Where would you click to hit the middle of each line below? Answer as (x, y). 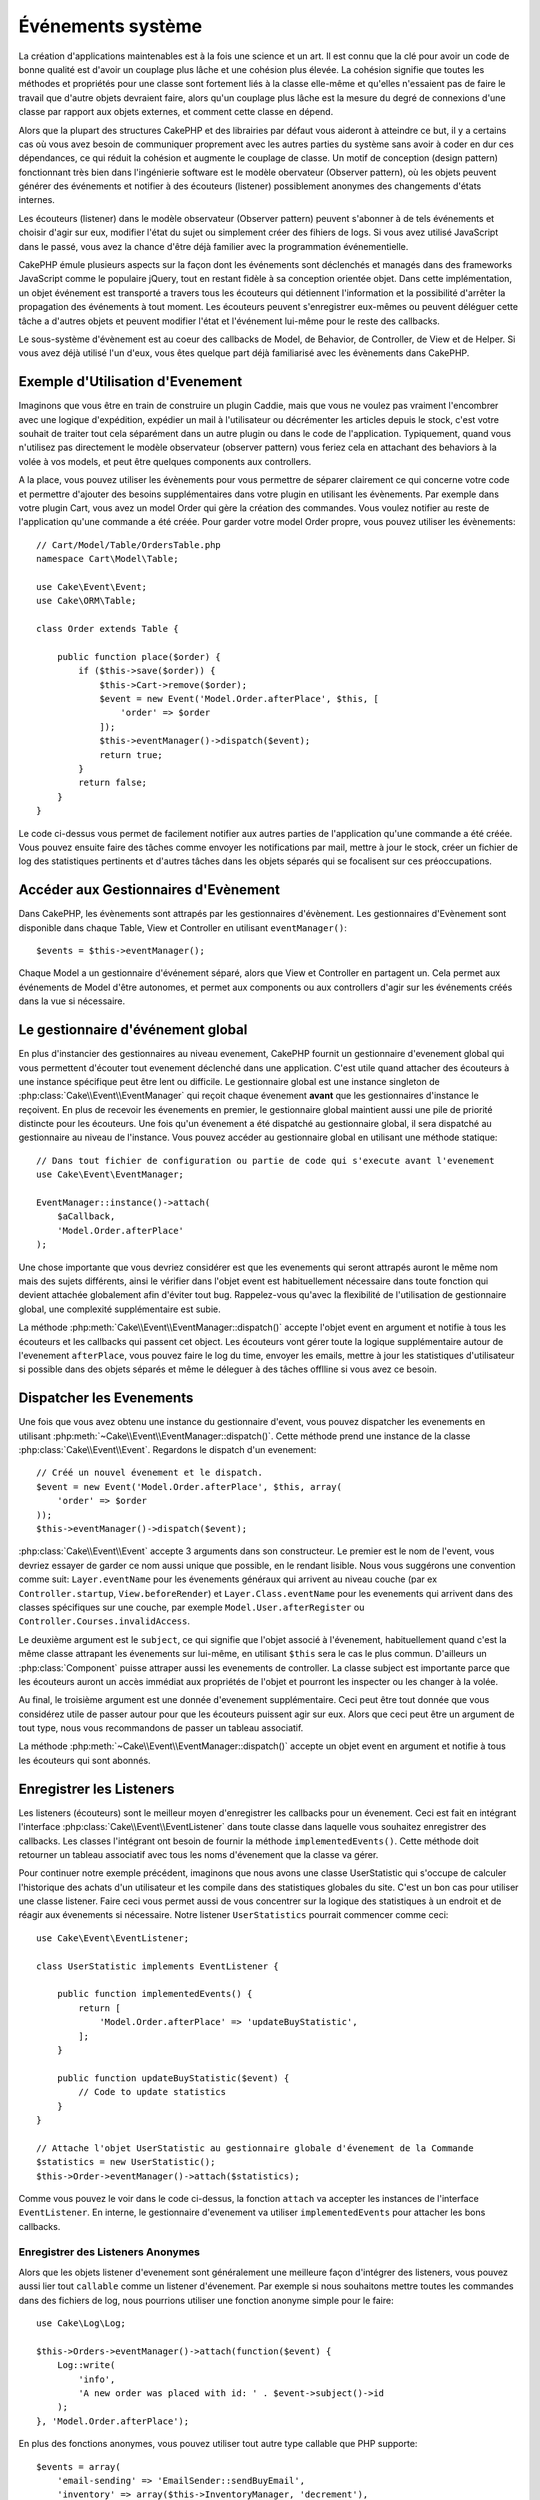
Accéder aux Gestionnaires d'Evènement (149, 890)
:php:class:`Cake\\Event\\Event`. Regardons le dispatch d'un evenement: (167, 1450)
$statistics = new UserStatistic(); (126, 2162)
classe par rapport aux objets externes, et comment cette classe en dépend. (176, 112)
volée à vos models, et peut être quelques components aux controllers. (165, 461)
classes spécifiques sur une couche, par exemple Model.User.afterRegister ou (191, 1607)
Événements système (110, 26)
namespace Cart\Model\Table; (107, 559)
